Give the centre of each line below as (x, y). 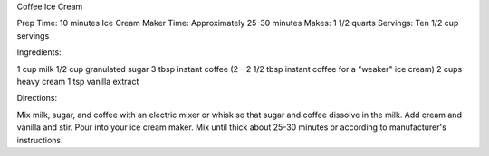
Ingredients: (39, 52)
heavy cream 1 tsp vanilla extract (78, 81)
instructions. (40, 140)
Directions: (37, 98)
